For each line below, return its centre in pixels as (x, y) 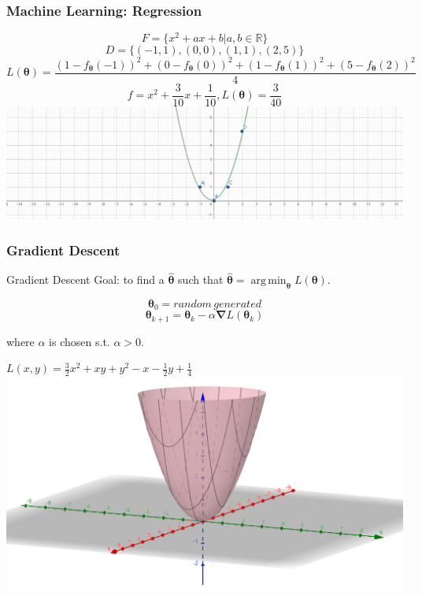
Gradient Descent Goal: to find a (85, 279)
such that (201, 279)
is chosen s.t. (80, 341)
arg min (268, 281)
